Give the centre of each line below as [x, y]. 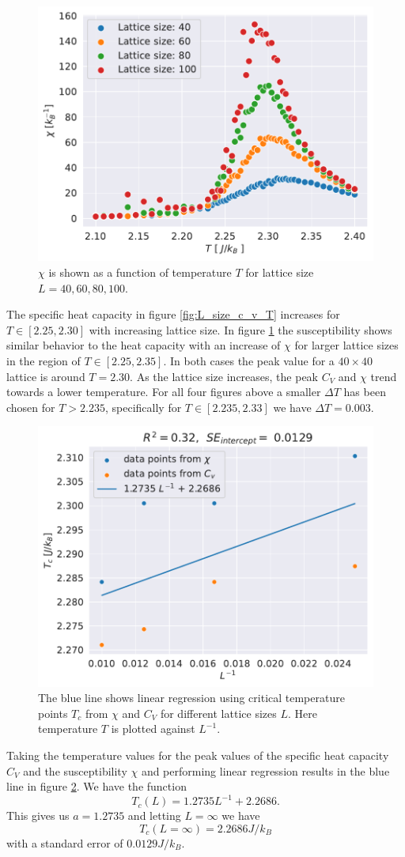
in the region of [44, 360]
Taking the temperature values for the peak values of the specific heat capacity [198, 755]
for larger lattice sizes [346, 345]
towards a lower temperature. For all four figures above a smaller [164, 392]
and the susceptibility [75, 770]
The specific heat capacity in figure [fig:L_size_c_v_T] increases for [173, 314]
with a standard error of [65, 842]
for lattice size [280, 272]
